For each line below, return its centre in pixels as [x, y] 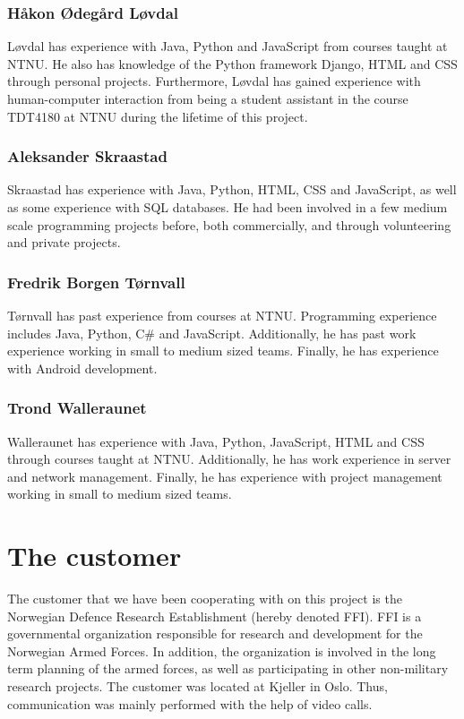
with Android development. [82, 368]
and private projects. [64, 242]
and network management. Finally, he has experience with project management [225, 476]
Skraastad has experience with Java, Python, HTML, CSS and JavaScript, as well [232, 189]
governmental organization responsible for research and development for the [215, 633]
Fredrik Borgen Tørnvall [96, 282]
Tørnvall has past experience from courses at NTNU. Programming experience [222, 315]
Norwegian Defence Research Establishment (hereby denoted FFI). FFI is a [215, 616]
